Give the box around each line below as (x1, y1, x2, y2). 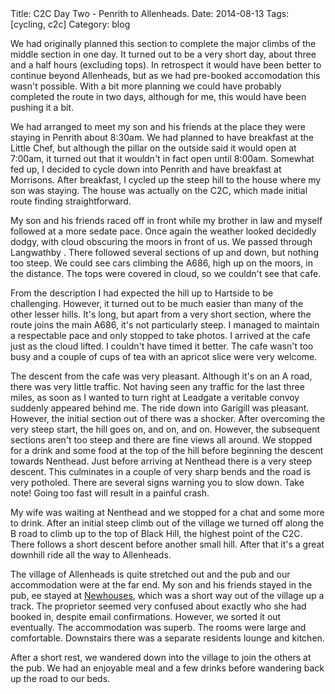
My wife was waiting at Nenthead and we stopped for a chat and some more (10, 507, 325, 518)
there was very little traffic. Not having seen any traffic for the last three (10, 381, 305, 392)
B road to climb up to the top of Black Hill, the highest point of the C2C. (10, 528, 303, 539)
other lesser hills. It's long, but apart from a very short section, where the (10, 308, 312, 320)
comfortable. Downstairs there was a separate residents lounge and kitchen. (10, 632, 325, 644)
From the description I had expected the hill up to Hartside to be (10, 287, 274, 299)
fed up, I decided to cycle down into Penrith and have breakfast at (10, 163, 282, 175)
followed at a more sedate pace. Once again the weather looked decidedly (10, 225, 317, 237)
